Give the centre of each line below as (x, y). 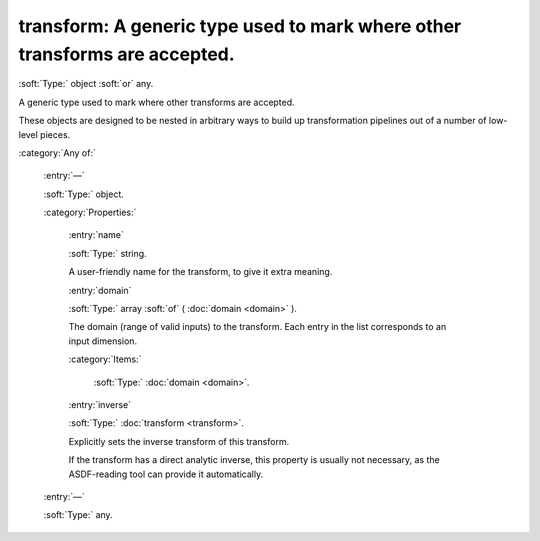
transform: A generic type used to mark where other (240, 26)
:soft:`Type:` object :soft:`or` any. (86, 84)
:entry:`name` (96, 235)
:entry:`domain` (100, 290)
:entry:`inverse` (100, 404)
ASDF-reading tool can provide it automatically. (166, 474)
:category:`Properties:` (90, 212)
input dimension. (103, 341)
